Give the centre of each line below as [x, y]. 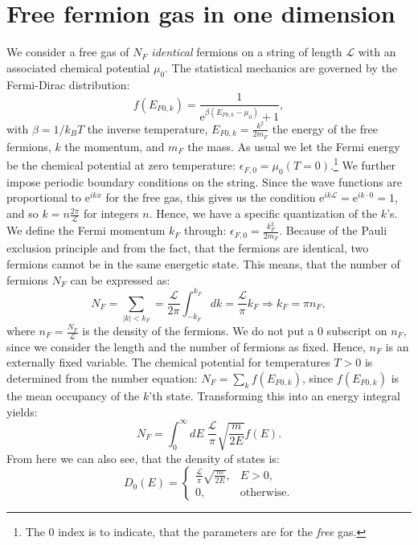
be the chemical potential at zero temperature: [121, 165]
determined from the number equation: [102, 378]
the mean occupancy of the [73, 396]
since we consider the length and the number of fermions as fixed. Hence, [186, 346]
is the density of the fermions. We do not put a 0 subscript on [235, 331]
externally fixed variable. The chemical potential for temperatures [168, 362]
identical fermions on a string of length [247, 52]
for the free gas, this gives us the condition [211, 197]
